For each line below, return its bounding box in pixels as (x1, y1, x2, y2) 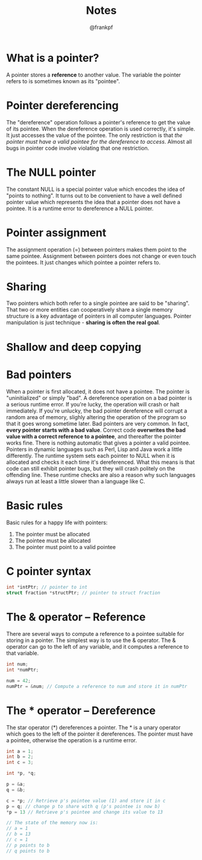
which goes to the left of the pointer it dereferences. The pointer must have (6, 730, 193, 737)
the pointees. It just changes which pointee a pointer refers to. (6, 258, 161, 266)
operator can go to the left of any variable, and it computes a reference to (6, 643, 189, 650)
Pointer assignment (6, 226, 107, 239)
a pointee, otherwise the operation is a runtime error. (6, 736, 137, 743)
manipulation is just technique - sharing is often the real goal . (6, 319, 160, 326)
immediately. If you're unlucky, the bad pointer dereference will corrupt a (6, 407, 188, 414)
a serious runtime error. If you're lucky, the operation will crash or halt (6, 400, 180, 408)
